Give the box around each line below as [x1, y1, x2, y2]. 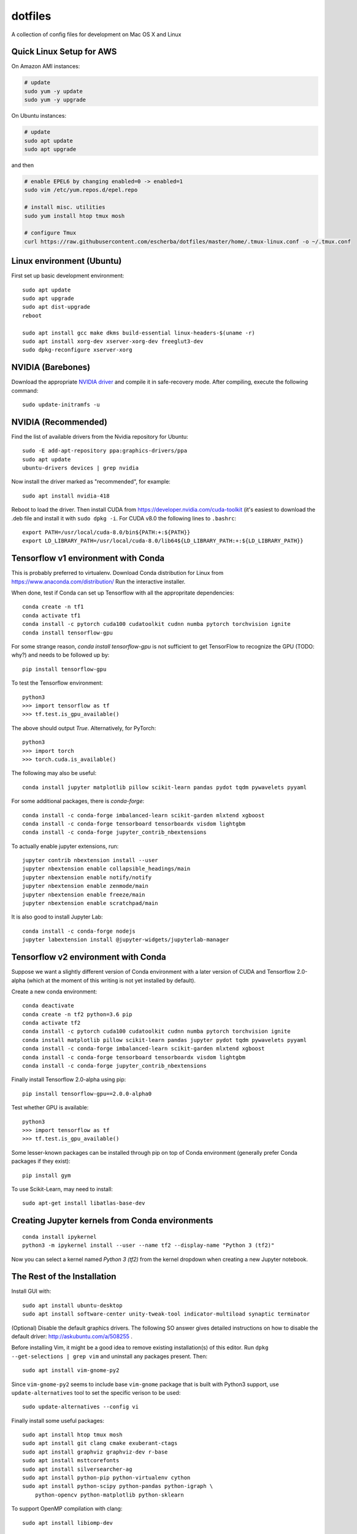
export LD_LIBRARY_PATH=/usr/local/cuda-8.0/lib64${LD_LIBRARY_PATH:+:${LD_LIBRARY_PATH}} [22, 538, 304, 544]
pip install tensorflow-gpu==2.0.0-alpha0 [22, 1090, 152, 1097]
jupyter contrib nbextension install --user [22, 857, 159, 864]
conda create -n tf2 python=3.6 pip [22, 1011, 132, 1018]
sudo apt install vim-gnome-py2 [22, 1367, 120, 1374]
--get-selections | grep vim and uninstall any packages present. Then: [11, 1352, 208, 1360]
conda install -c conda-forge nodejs [22, 927, 136, 935]
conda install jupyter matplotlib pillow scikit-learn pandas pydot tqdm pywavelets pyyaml [22, 784, 307, 791]
